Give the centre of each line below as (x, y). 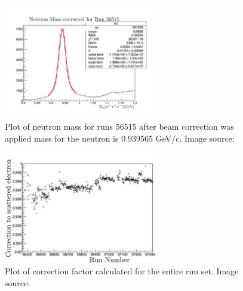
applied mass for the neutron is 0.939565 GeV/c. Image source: (120, 138)
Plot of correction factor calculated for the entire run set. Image (122, 271)
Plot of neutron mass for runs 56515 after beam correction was (119, 126)
